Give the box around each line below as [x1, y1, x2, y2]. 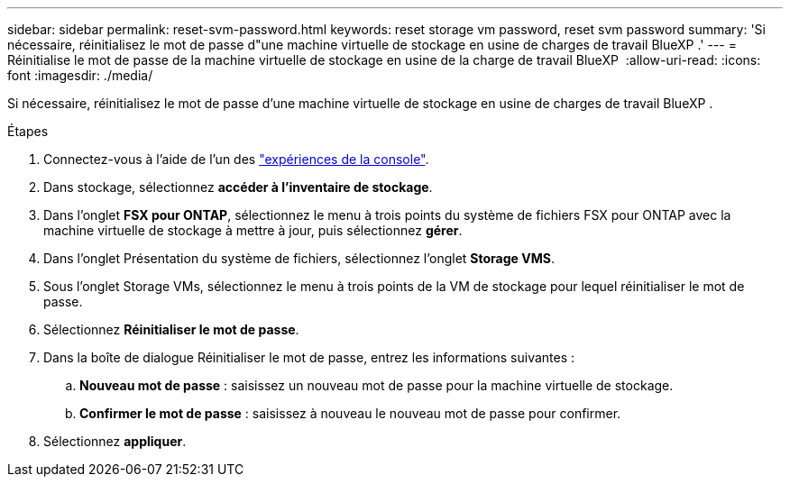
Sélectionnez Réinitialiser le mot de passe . [43, 322, 299, 337]
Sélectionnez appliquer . [43, 434, 187, 449]
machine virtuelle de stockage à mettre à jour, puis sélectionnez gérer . [43, 223, 463, 238]
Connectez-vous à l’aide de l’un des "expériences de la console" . [43, 151, 429, 167]
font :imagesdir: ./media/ [7, 68, 153, 83]
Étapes [7, 123, 49, 139]
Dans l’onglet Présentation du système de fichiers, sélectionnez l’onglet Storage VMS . [43, 251, 555, 266]
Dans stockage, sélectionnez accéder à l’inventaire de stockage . [43, 179, 433, 195]
